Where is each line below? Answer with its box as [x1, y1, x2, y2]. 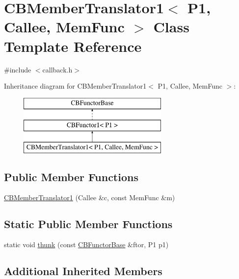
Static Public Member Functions [4, 216, 173, 231]
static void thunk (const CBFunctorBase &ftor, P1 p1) [4, 239, 169, 249]
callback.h [42, 64, 73, 74]
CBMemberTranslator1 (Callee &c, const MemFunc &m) [4, 192, 175, 202]
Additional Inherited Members [4, 263, 162, 278]
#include [4, 64, 31, 74]
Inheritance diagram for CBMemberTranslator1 [4, 81, 147, 91]
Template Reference [4, 36, 142, 56]
